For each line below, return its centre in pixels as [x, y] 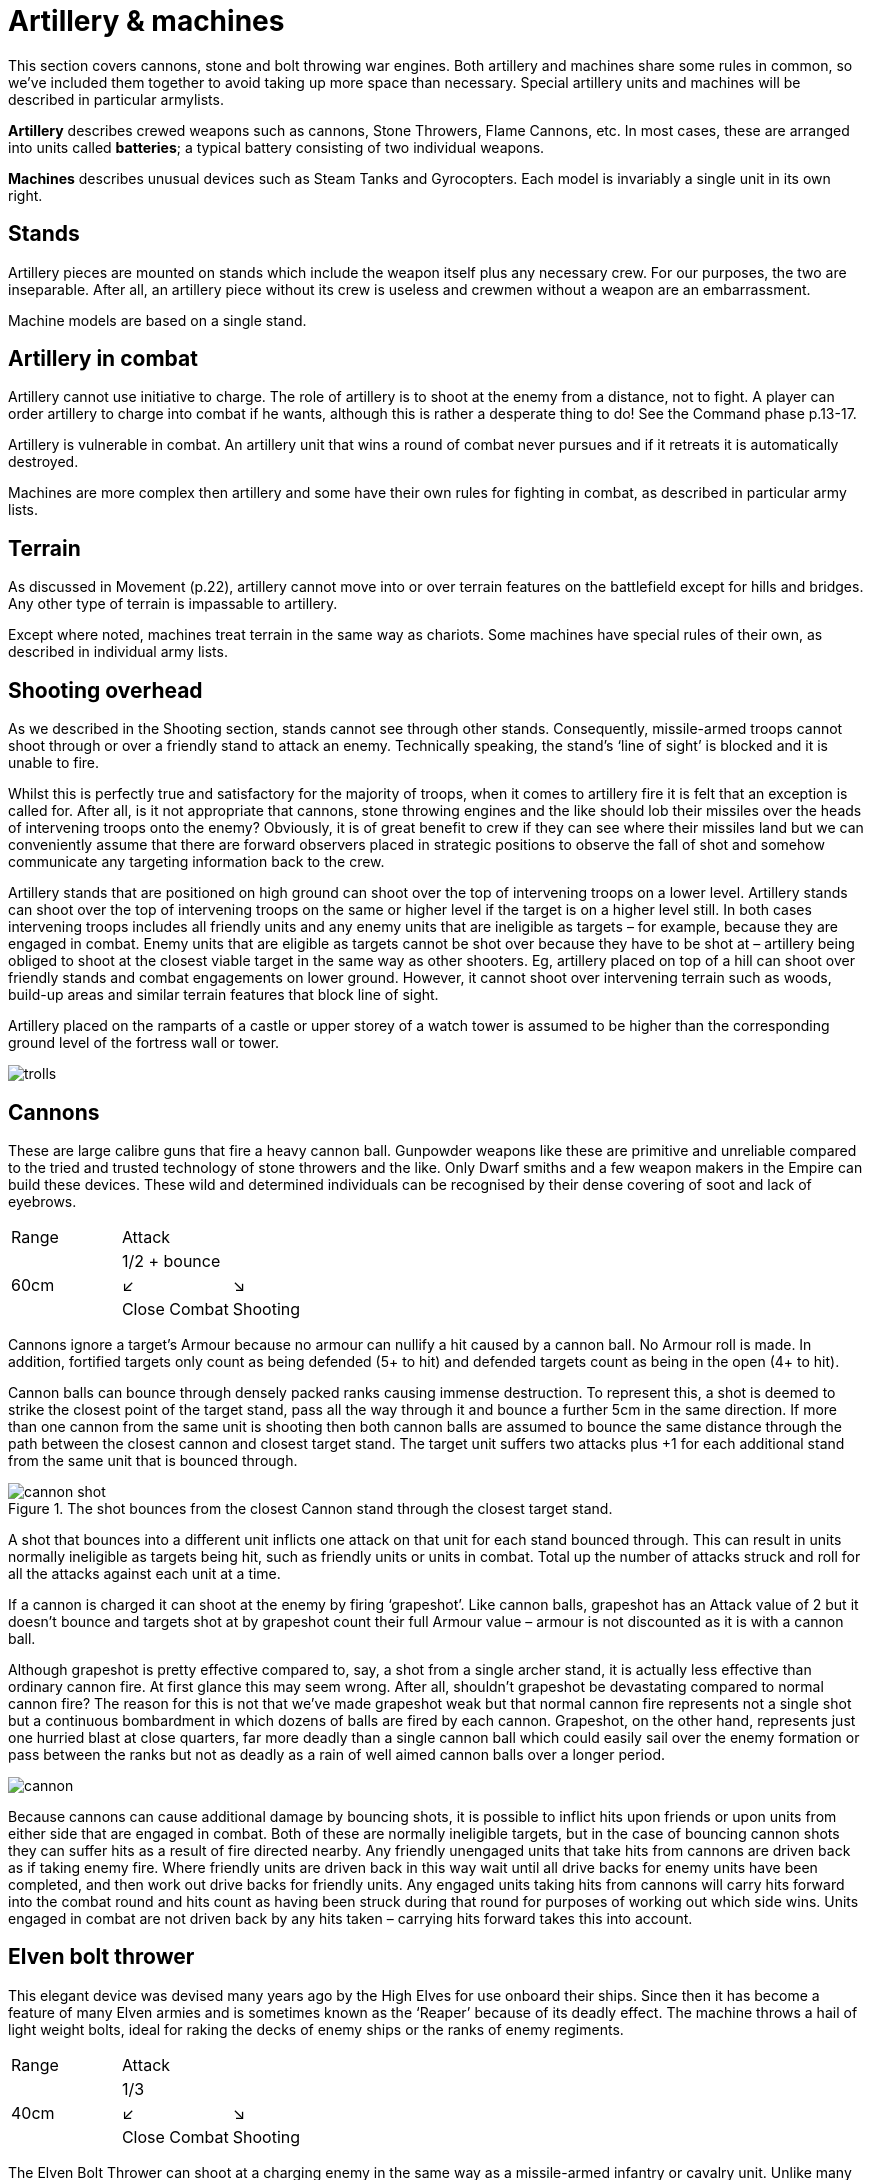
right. [25, 195]
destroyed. [43, 462]
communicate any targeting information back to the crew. [196, 862]
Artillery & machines [146, 21]
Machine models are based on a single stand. [157, 320]
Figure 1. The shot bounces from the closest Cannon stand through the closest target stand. [310, 1508]
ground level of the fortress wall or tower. [144, 1043]
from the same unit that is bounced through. [153, 1460]
